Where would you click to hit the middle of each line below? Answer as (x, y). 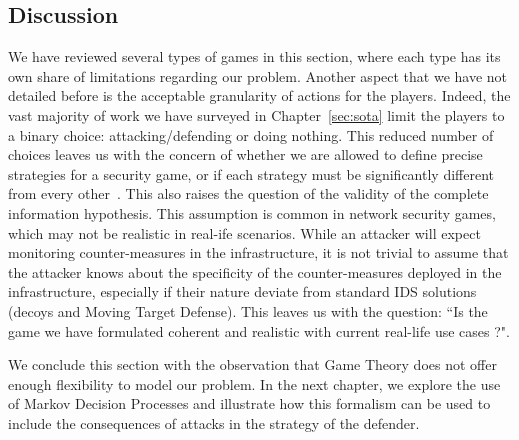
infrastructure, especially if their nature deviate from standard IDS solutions (242, 291)
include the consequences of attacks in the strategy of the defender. (214, 422)
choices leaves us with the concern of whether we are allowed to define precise (245, 154)
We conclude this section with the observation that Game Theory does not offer (252, 364)
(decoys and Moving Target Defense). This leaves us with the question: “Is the (248, 310)
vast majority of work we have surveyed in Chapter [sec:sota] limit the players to (256, 114)
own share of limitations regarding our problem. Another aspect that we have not (258, 75)
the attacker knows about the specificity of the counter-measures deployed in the (255, 271)
